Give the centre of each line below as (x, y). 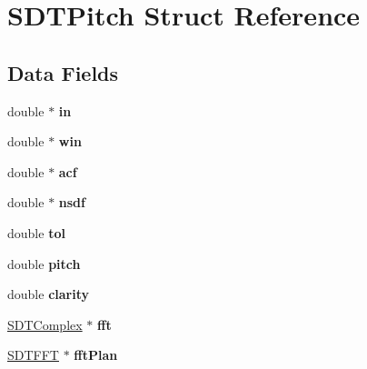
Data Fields (63, 72)
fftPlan (96, 355)
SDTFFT (33, 355)
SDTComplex (45, 324)
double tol (36, 232)
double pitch (44, 263)
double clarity (48, 294)
